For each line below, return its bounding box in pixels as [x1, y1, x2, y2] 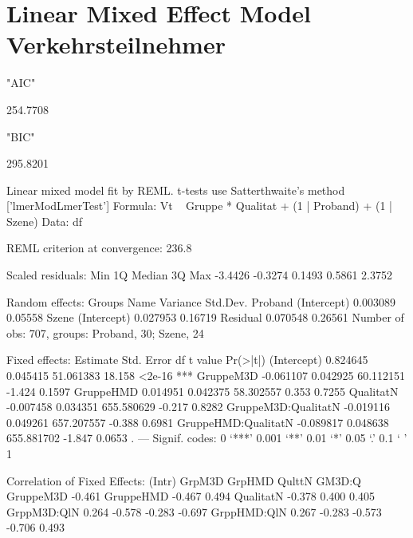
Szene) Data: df [6, 212, 83, 229]
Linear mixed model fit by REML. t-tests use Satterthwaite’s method [6, 181, 345, 198]
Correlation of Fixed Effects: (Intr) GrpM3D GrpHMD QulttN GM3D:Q [6, 472, 361, 489]
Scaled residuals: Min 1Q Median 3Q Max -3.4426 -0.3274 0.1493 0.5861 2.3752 [6, 267, 392, 283]
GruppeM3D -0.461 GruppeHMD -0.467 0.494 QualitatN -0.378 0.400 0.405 [6, 488, 375, 504]
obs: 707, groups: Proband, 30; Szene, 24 [6, 324, 204, 341]
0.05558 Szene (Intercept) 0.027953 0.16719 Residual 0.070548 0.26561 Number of [6, 309, 404, 326]
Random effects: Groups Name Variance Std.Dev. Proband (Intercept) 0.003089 [6, 293, 395, 310]
